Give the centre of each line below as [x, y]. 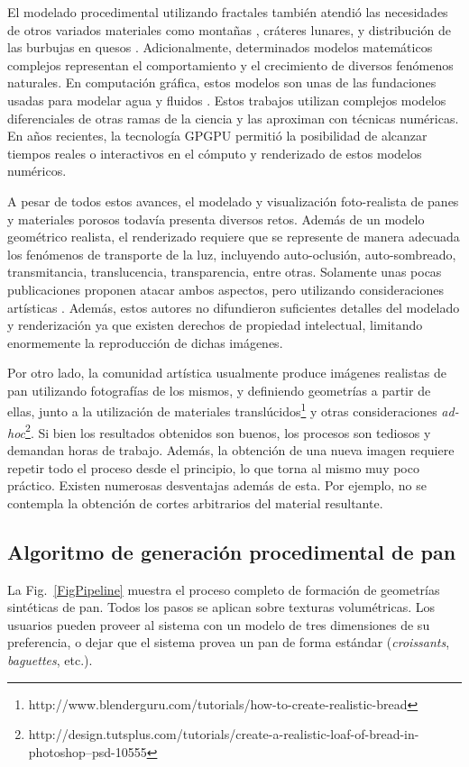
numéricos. [37, 171]
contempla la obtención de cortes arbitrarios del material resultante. [195, 502]
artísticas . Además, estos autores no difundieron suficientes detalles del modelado [234, 307]
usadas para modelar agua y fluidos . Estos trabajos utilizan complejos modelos [227, 100]
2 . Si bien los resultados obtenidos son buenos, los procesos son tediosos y [228, 431]
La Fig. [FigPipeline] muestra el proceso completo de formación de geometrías [224, 589]
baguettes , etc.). [50, 659]
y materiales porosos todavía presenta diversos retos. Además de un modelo [216, 219]
